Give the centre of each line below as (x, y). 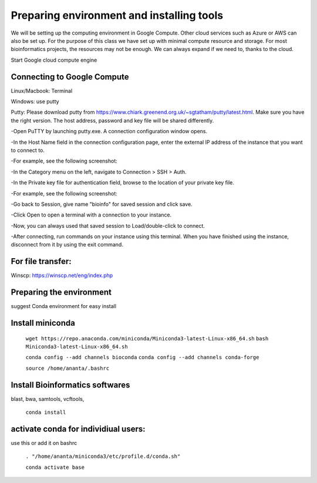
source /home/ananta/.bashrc (68, 368)
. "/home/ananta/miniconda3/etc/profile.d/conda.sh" (103, 457)
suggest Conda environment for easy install (64, 306)
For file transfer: (41, 261)
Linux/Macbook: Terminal (42, 90)
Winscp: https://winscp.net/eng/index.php (62, 275)
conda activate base (55, 467)
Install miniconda (43, 323)
